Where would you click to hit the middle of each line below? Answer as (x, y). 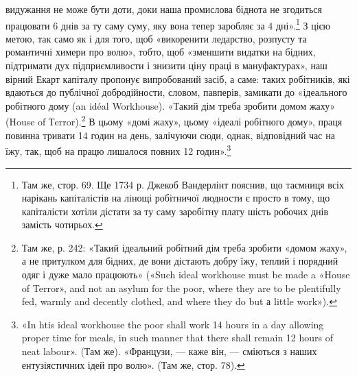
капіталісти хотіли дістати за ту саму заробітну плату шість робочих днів (175, 211)
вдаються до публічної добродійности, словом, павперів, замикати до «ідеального (176, 92)
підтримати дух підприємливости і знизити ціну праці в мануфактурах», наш (166, 65)
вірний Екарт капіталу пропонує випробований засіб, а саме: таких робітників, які (178, 78)
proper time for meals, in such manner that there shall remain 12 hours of (177, 338)
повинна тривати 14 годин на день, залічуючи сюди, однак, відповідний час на (170, 135)
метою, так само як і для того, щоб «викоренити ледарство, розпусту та (156, 38)
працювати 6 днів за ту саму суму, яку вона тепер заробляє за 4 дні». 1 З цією (168, 24)
